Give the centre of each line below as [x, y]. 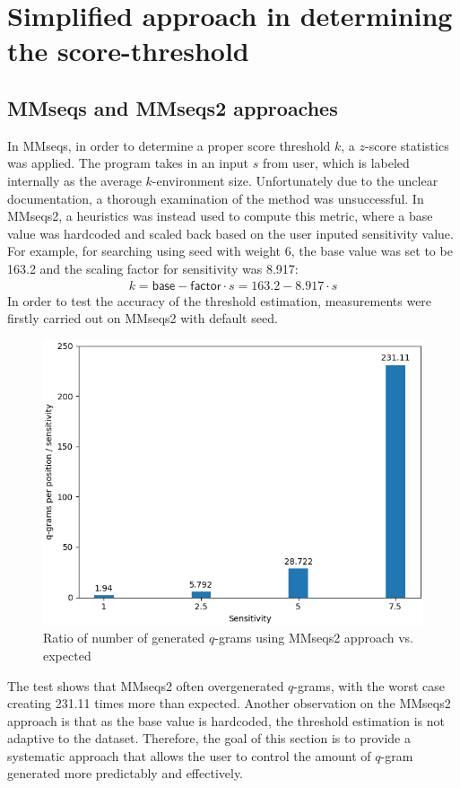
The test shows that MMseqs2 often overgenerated [146, 685]
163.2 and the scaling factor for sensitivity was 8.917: [153, 268]
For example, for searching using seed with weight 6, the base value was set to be [230, 251]
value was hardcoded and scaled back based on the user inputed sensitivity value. [230, 233]
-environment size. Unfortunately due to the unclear [295, 180]
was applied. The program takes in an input [128, 163]
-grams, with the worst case [369, 685]
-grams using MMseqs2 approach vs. [314, 638]
